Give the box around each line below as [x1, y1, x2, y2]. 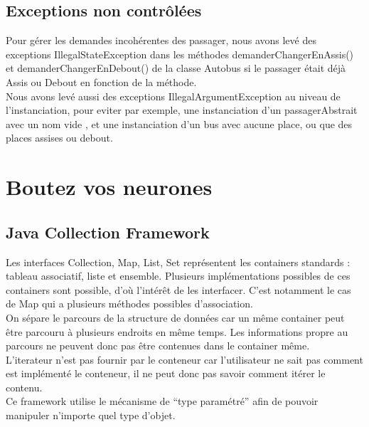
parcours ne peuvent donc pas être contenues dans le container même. [6, 338, 310, 353]
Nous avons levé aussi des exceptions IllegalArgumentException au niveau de [6, 88, 341, 103]
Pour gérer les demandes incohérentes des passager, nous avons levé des [6, 33, 316, 48]
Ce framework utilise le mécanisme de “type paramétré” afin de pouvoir [6, 394, 319, 408]
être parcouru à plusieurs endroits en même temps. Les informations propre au [6, 324, 348, 339]
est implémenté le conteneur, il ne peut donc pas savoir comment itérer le [6, 366, 326, 381]
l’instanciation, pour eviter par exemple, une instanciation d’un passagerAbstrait [6, 102, 358, 117]
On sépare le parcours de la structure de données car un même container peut [6, 310, 345, 325]
